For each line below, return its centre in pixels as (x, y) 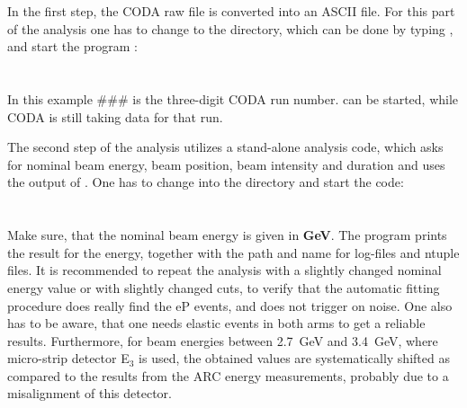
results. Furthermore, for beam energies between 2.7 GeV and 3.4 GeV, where (223, 340)
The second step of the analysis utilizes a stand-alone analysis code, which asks (225, 147)
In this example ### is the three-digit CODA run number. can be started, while (233, 98)
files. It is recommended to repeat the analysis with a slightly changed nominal (225, 270)
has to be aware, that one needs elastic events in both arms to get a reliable (216, 323)
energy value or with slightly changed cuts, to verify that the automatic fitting (224, 287)
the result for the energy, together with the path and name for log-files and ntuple (233, 252)
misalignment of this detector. (90, 393)
